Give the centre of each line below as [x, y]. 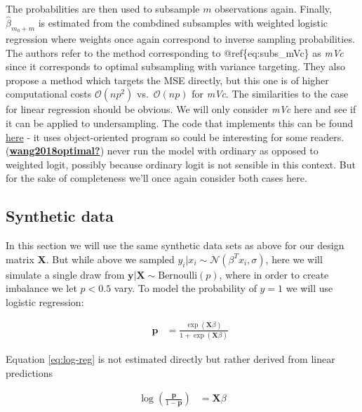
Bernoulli [178, 275]
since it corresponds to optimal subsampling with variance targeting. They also [176, 66]
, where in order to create [274, 274]
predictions [29, 372]
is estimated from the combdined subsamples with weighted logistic [183, 22]
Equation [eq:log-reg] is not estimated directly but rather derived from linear [170, 359]
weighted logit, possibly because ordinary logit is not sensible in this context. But [181, 164]
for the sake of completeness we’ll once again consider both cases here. [156, 178]
